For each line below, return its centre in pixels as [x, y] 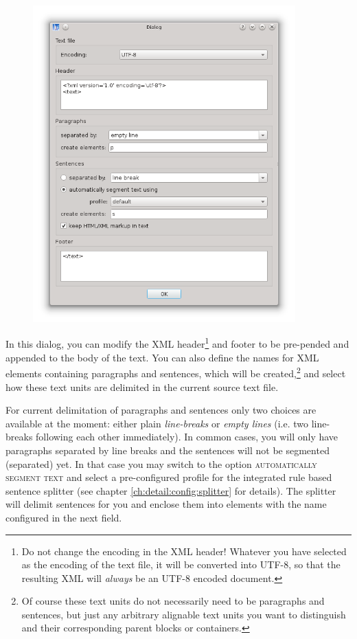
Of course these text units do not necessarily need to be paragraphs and [173, 601]
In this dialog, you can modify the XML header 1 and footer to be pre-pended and [177, 343]
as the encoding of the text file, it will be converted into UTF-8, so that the [181, 564]
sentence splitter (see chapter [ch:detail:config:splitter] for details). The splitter [171, 490]
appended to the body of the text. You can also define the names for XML [162, 357]
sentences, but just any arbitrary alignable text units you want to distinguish [184, 614]
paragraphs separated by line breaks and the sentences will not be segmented [168, 450]
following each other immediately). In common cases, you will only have [187, 437]
